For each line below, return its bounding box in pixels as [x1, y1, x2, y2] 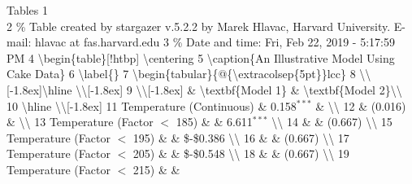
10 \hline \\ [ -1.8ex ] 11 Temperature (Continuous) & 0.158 [7, 97, 297, 114]
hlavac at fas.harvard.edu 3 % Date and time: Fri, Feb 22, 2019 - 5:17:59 [34, 33, 395, 50]
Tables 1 [7, 2, 49, 18]
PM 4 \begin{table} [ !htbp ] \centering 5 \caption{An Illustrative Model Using [7, 49, 395, 66]
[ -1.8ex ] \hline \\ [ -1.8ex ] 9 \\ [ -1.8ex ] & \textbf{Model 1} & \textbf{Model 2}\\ [7, 81, 402, 98]
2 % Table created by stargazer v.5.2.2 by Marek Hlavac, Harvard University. [7, 17, 391, 34]
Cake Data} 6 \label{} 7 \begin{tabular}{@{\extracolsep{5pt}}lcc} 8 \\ [7, 65, 371, 82]
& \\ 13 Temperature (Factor [7, 113, 154, 130]
